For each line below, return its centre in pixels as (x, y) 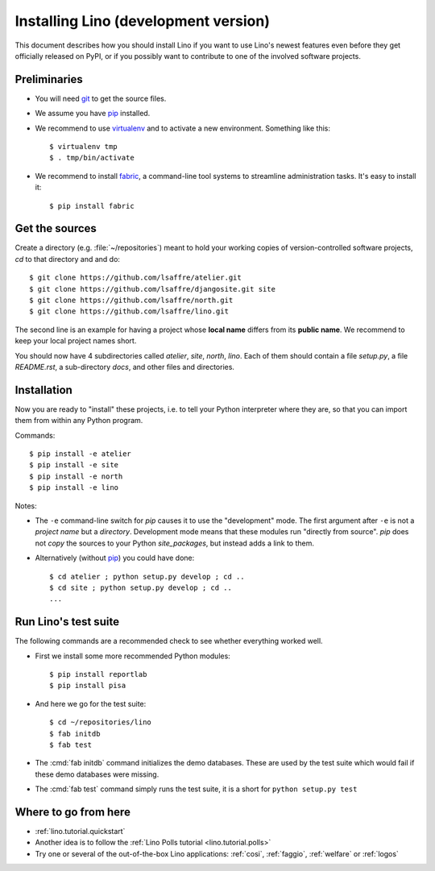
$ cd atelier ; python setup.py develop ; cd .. (147, 577)
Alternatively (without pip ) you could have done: (115, 558)
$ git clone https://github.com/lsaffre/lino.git (129, 311)
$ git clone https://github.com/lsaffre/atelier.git (135, 278)
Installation (43, 390)
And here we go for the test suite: (91, 703)
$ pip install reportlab (98, 674)
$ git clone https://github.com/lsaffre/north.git (131, 301)
